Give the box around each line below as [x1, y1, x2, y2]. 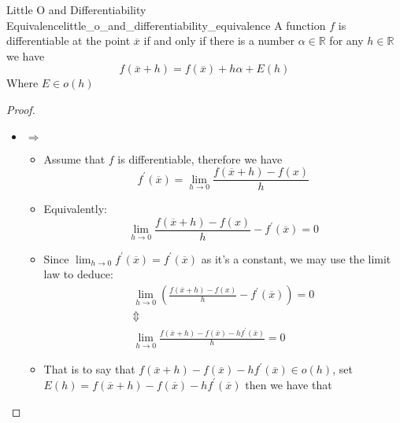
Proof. [6, 101, 35, 117]
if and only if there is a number [143, 32, 295, 49]
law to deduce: [43, 266, 113, 282]
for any [329, 32, 364, 49]
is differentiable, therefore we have [117, 150, 283, 167]
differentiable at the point [6, 32, 131, 49]
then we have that [245, 376, 332, 392]
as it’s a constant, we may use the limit [201, 250, 391, 267]
